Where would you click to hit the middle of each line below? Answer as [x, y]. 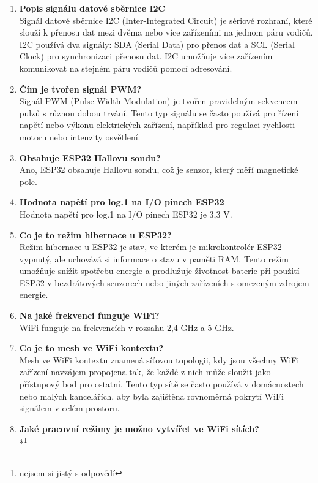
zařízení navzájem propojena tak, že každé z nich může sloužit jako [145, 372]
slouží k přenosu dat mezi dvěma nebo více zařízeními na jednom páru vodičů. [166, 32]
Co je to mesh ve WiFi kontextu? [91, 348]
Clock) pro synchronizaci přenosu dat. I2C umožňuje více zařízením [146, 56]
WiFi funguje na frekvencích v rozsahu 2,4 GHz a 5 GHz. [127, 327]
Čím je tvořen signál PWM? [80, 89]
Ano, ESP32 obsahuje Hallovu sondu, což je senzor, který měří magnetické [159, 169]
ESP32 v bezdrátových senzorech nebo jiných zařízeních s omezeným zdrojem [164, 282]
